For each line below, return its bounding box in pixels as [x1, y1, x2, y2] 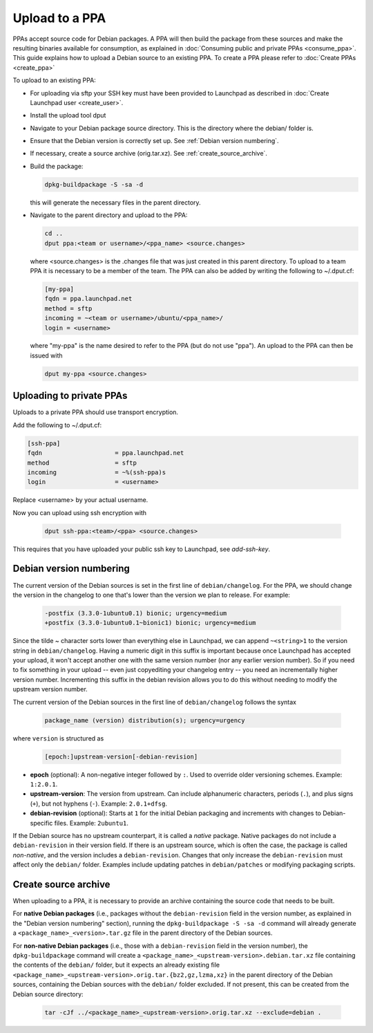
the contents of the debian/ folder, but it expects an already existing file [12, 961, 220, 969]
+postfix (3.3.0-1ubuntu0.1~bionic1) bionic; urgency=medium [44, 619, 256, 627]
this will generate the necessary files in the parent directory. [30, 198, 201, 207]
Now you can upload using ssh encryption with [12, 508, 147, 516]
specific [30, 819, 53, 827]
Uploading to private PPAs [12, 390, 128, 402]
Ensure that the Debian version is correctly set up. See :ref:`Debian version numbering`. [30, 137, 279, 145]
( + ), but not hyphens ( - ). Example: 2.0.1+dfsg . [30, 799, 167, 808]
